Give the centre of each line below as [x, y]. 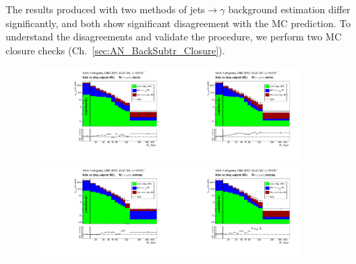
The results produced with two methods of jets [105, 9]
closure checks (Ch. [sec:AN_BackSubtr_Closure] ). [115, 50]
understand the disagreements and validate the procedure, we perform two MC [174, 37]
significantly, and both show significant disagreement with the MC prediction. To [178, 23]
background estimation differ [289, 9]
